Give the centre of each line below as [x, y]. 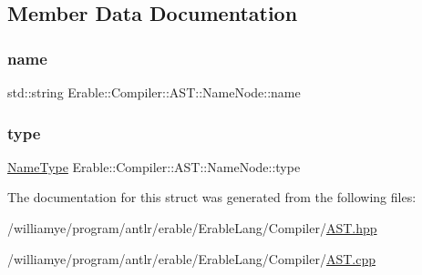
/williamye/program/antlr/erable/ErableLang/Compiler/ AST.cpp [191, 258]
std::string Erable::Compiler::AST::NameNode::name [154, 92]
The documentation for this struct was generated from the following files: [212, 197]
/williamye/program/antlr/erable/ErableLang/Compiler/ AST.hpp [192, 228]
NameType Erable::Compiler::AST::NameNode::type [154, 166]
